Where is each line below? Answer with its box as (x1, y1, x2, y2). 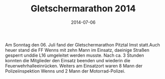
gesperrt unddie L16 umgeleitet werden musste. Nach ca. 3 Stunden (5, 52, 145, 58)
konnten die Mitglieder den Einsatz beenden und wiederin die (5, 57, 130, 63)
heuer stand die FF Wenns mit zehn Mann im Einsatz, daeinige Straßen (5, 47, 150, 53)
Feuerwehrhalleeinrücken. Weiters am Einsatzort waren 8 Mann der (5, 63, 143, 69)
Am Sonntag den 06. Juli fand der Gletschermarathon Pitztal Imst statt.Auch (5, 41, 160, 47)
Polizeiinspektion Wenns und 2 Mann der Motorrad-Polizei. (5, 68, 125, 74)
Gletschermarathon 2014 (30, 3, 136, 14)
